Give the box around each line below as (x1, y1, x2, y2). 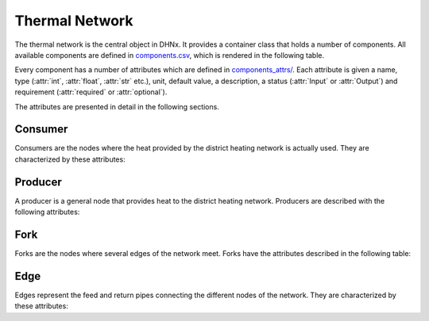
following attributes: (14, 207, 80, 217)
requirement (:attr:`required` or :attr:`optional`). (14, 87, 168, 97)
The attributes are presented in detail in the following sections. (14, 101, 220, 111)
